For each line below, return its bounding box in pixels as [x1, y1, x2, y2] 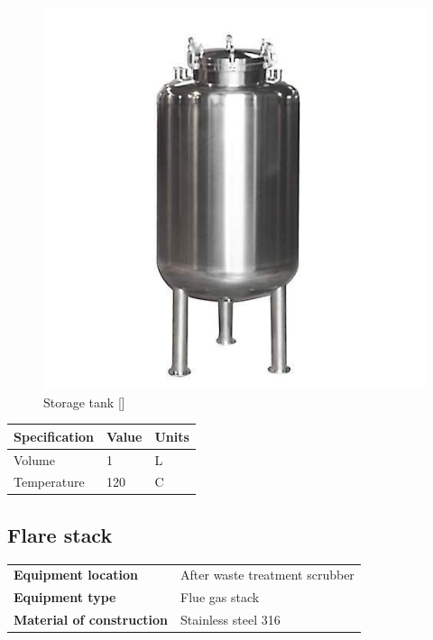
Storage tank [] [43, 392, 125, 411]
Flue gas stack [180, 588, 260, 607]
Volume [14, 450, 55, 469]
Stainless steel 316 [180, 610, 281, 629]
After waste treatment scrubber [180, 565, 355, 584]
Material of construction [14, 610, 169, 629]
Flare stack [7, 520, 113, 548]
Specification [14, 426, 94, 445]
